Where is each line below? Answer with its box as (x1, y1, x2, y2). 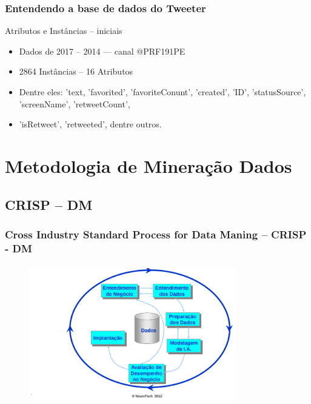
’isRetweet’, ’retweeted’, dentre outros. (19, 118, 162, 130)
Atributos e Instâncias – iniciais (5, 24, 122, 37)
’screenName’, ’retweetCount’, (19, 97, 130, 110)
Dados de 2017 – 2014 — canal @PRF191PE (19, 44, 186, 57)
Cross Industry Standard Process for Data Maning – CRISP (5, 226, 307, 241)
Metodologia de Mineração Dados (5, 153, 292, 178)
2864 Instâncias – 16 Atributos (19, 65, 133, 78)
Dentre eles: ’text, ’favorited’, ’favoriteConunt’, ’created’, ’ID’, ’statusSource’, (19, 86, 306, 98)
